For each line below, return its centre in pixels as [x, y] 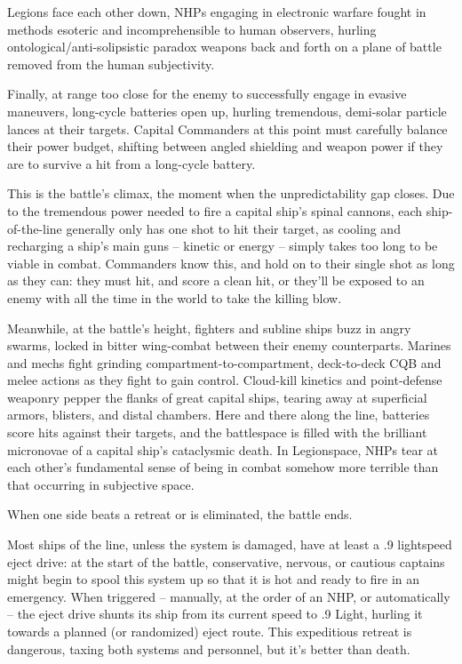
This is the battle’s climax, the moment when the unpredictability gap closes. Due [231, 193]
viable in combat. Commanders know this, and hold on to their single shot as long [231, 263]
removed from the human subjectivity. [111, 64]
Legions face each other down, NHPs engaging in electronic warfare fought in [217, 12]
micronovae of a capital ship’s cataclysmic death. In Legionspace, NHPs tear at [223, 449]
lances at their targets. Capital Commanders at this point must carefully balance [227, 128]
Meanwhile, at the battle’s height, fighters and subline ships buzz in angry [209, 328]
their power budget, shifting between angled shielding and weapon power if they [225, 146]
